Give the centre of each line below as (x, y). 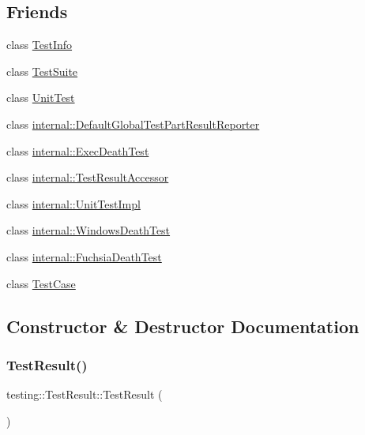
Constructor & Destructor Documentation (183, 326)
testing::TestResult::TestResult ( (85, 394)
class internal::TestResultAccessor (88, 177)
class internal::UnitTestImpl (73, 203)
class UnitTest (41, 97)
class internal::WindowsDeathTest (88, 230)
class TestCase (41, 283)
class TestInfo (40, 45)
